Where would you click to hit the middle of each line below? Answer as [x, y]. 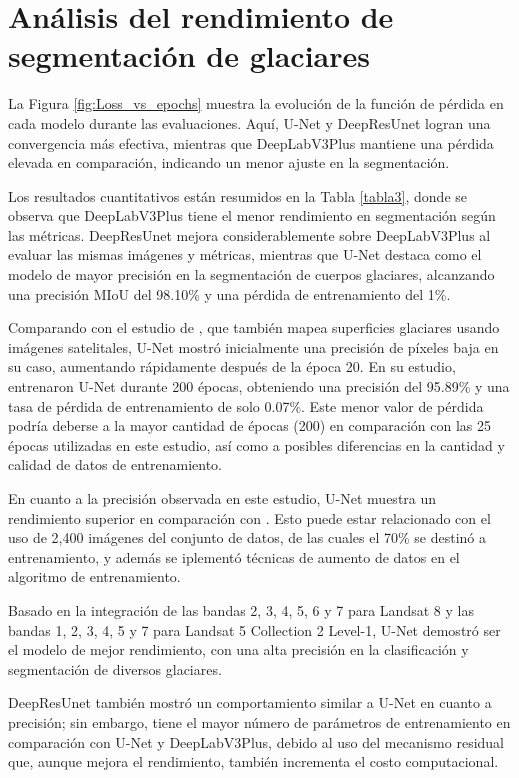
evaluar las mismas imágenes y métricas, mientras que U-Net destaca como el [245, 254]
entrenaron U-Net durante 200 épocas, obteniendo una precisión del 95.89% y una [259, 386]
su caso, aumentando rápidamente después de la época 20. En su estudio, [232, 366]
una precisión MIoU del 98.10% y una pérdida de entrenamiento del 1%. [229, 293]
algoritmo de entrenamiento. [94, 576]
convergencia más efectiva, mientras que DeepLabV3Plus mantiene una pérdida [251, 142]
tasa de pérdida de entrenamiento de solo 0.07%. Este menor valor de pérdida [246, 405]
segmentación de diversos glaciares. [115, 668]
